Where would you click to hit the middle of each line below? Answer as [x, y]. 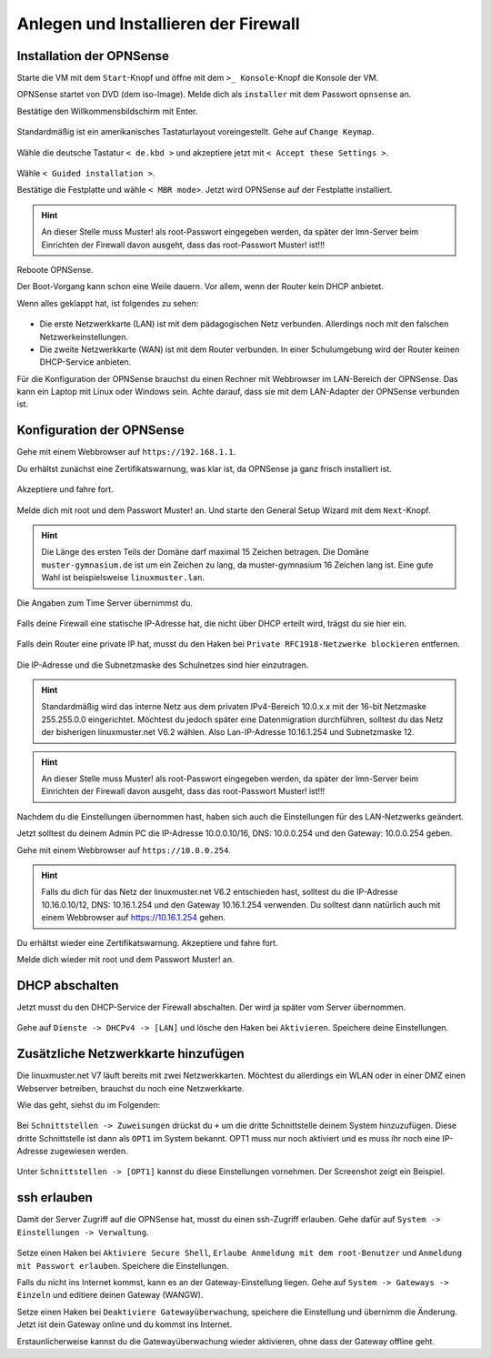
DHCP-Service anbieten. [85, 362]
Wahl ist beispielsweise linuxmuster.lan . [123, 578]
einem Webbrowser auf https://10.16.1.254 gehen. [134, 918]
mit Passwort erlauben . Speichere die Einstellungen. [123, 1265]
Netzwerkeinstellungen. [84, 337]
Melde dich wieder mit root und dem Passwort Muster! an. [126, 959]
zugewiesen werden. [90, 1152]
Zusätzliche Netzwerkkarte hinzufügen [130, 1054]
